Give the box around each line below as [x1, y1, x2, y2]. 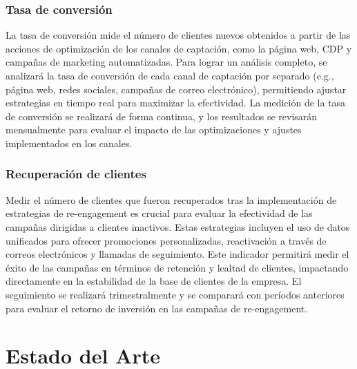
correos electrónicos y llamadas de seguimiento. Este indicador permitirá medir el [6, 247, 349, 261]
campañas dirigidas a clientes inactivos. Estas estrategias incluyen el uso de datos [6, 219, 350, 234]
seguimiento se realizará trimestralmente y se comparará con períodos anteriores [6, 287, 345, 301]
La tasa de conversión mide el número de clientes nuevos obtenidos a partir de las [6, 28, 351, 42]
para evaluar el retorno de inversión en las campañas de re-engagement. [6, 301, 308, 315]
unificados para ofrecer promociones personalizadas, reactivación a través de [6, 233, 327, 247]
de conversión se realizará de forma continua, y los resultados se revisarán [6, 108, 318, 123]
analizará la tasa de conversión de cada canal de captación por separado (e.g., [6, 68, 334, 82]
